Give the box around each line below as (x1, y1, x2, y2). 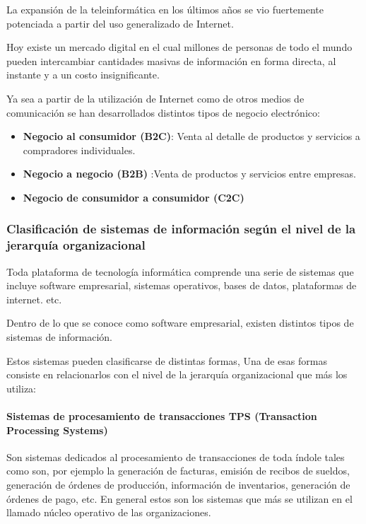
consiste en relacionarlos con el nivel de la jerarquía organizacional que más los (6, 367, 348, 382)
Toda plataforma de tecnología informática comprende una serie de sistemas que (6, 264, 354, 279)
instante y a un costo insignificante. (6, 67, 160, 82)
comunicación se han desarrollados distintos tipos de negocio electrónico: (6, 105, 320, 120)
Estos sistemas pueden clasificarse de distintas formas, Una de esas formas (6, 353, 327, 368)
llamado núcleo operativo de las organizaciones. (6, 505, 211, 520)
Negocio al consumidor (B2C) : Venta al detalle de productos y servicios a (23, 129, 360, 144)
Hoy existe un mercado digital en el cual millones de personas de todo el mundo (6, 40, 353, 54)
